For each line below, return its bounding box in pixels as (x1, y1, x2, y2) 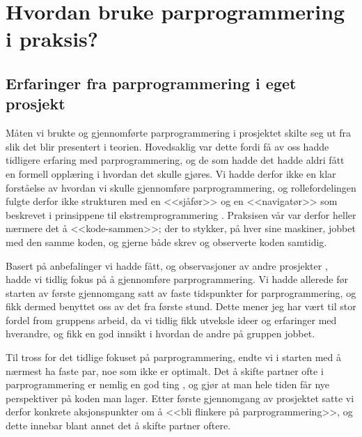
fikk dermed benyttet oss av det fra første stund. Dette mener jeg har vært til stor (6, 299, 356, 314)
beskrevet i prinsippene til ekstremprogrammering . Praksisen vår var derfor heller (6, 207, 356, 222)
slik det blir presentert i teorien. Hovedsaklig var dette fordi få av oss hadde (6, 139, 329, 153)
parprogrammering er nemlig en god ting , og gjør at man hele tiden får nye (6, 377, 330, 392)
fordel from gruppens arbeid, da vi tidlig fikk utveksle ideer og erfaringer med (6, 312, 337, 327)
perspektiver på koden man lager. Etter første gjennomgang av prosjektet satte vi (6, 390, 354, 405)
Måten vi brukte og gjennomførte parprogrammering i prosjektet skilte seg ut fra (6, 125, 352, 140)
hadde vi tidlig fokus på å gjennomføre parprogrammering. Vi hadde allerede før (6, 272, 348, 286)
